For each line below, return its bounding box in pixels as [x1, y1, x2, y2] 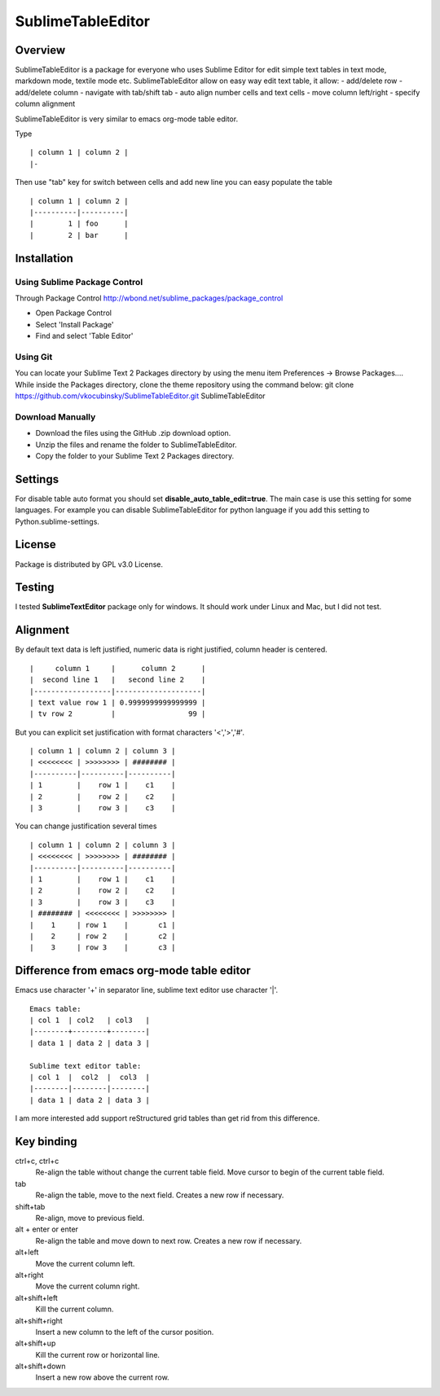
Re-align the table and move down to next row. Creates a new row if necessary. [35, 1236, 302, 1245]
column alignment [15, 99, 76, 109]
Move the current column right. [35, 1281, 140, 1291]
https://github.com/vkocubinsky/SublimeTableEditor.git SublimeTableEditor [15, 391, 266, 401]
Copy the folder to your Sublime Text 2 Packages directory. [35, 450, 235, 460]
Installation [15, 251, 73, 265]
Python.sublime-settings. [15, 516, 99, 526]
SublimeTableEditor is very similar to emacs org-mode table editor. [15, 114, 239, 124]
